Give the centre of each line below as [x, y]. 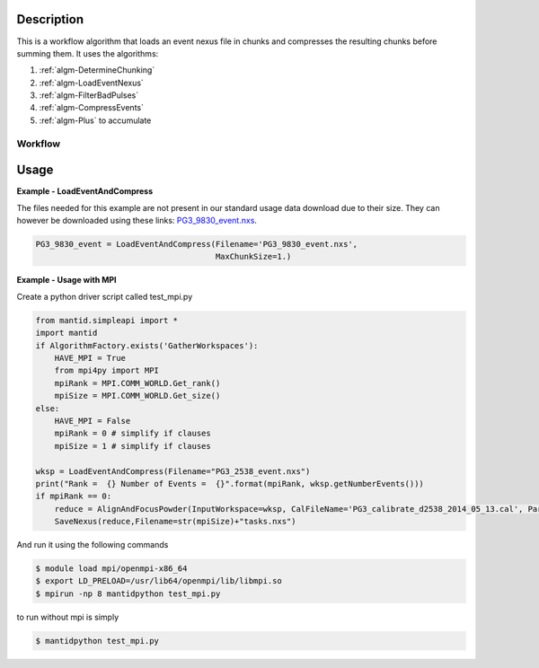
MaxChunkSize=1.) [253, 257]
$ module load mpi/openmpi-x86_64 [111, 569]
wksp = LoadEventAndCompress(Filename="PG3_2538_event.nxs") [173, 471]
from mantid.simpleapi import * [107, 320]
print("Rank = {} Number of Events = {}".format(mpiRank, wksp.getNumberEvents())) [230, 483]
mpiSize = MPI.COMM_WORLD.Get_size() [137, 396]
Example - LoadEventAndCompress [84, 191]
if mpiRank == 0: [74, 497]
